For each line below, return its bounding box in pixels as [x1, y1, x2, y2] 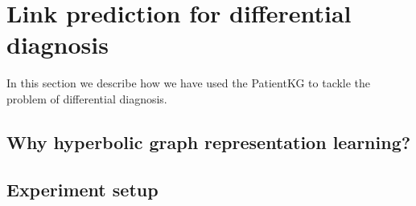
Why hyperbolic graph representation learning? [6, 129, 411, 154]
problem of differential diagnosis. [6, 90, 167, 107]
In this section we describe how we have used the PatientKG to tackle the [6, 75, 371, 91]
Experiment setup [6, 176, 159, 201]
